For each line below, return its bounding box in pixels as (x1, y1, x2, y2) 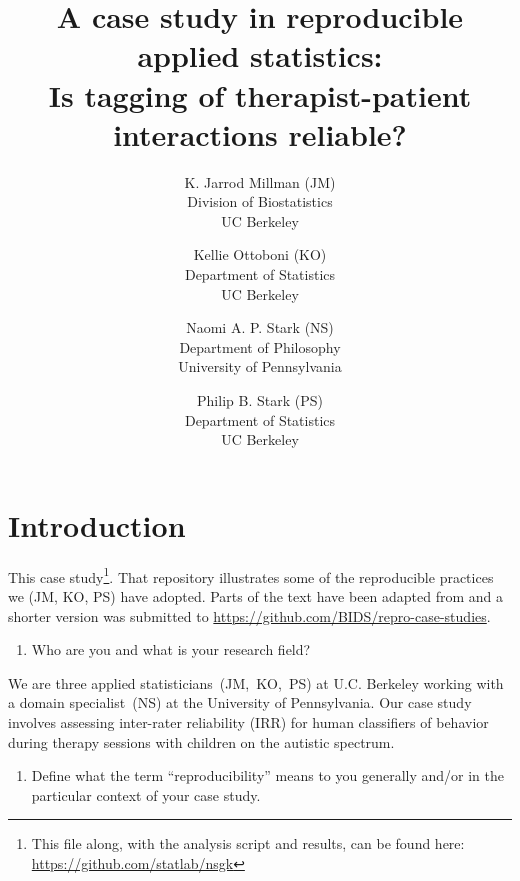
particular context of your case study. (31, 784, 261, 805)
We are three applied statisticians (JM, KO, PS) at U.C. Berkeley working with (8, 672, 504, 693)
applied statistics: (137, 35, 383, 76)
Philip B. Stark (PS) (197, 390, 323, 411)
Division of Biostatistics (187, 191, 333, 212)
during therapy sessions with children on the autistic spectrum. (8, 731, 395, 752)
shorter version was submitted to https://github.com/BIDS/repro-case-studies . (8, 605, 491, 626)
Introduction (8, 504, 186, 545)
